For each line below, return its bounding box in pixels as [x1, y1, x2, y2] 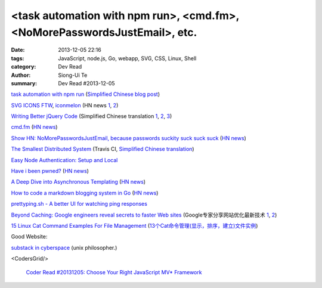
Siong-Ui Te [58, 72, 88, 79]
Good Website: [11, 233, 48, 240]
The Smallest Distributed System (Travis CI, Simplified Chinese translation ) [11, 145, 194, 153]
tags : [11, 54, 24, 62]
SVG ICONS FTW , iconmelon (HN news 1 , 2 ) [11, 101, 119, 109]
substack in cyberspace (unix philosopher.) [11, 244, 117, 251]
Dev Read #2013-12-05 [58, 79, 116, 86]
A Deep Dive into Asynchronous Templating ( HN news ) [11, 178, 146, 185]
